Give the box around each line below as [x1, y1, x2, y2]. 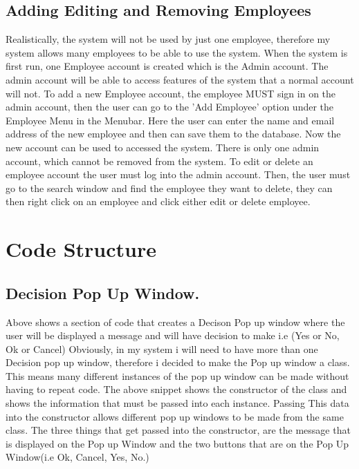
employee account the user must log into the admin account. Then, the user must [6, 167, 351, 182]
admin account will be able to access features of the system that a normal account [6, 72, 354, 86]
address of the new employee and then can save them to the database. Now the [6, 126, 341, 141]
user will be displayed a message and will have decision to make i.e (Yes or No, [6, 328, 340, 343]
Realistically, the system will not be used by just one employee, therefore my [6, 32, 331, 46]
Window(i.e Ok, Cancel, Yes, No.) [6, 450, 149, 464]
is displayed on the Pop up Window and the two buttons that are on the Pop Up [6, 436, 349, 450]
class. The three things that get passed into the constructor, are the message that [6, 423, 351, 437]
